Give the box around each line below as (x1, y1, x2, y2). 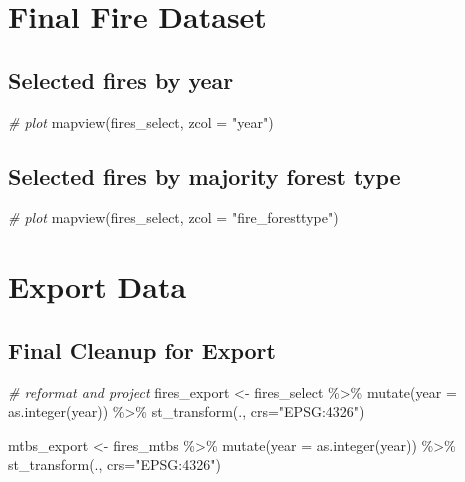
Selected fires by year (8, 64, 234, 95)
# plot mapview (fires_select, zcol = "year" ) (8, 111, 274, 132)
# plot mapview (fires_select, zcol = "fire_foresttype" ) (8, 207, 339, 228)
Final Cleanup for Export (8, 334, 276, 365)
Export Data (8, 266, 187, 307)
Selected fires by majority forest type (8, 160, 401, 191)
